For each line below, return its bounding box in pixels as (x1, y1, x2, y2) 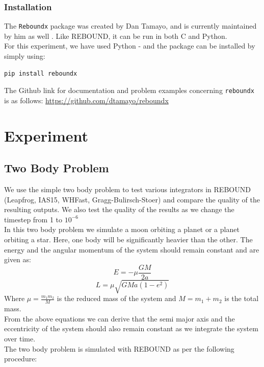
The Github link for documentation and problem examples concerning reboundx (4, 85, 254, 96)
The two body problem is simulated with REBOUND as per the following (4, 343, 234, 354)
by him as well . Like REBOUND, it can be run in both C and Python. (4, 30, 227, 41)
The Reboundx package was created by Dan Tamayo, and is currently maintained (4, 20, 257, 31)
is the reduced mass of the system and (57, 293, 176, 304)
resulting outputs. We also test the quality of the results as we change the (4, 204, 234, 215)
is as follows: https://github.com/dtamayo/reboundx (4, 95, 169, 105)
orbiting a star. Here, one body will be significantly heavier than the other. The (4, 234, 253, 245)
